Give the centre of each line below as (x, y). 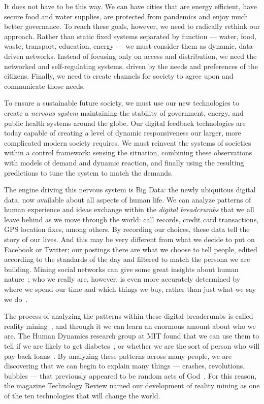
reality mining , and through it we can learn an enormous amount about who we (130, 326)
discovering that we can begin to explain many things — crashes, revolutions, (125, 366)
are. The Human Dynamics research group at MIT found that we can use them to (132, 336)
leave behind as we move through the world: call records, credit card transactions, (131, 219)
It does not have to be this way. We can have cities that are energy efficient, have (131, 6)
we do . (16, 299)
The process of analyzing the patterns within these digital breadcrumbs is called (129, 316)
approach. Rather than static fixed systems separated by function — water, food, (130, 36)
